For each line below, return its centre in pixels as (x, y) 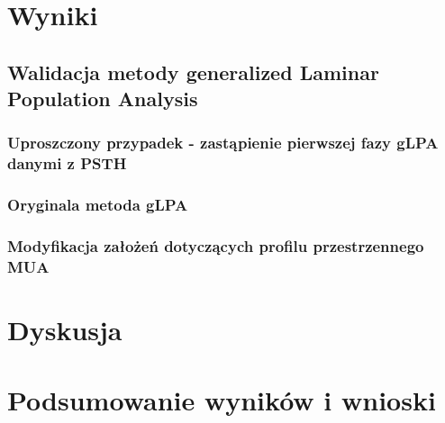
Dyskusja (65, 330)
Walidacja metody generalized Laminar (193, 72)
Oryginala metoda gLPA (98, 205)
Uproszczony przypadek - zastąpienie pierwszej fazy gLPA (223, 143)
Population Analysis (103, 99)
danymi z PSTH (67, 163)
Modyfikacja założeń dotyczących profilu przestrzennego (216, 246)
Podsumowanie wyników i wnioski (222, 400)
